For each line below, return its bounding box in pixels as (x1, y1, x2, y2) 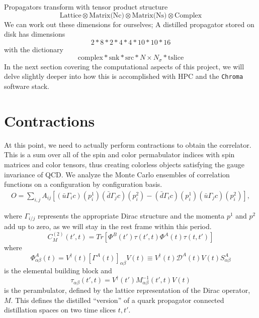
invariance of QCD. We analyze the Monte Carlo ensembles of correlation (4, 169, 230, 179)
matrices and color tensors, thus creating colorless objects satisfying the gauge (4, 159, 245, 169)
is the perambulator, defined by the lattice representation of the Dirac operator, (4, 285, 250, 295)
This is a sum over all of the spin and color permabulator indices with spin (4, 149, 235, 160)
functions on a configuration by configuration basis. (4, 179, 162, 189)
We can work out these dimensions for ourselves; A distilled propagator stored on (4, 19, 254, 29)
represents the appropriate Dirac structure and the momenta (37, 210, 225, 221)
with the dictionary (4, 44, 63, 54)
